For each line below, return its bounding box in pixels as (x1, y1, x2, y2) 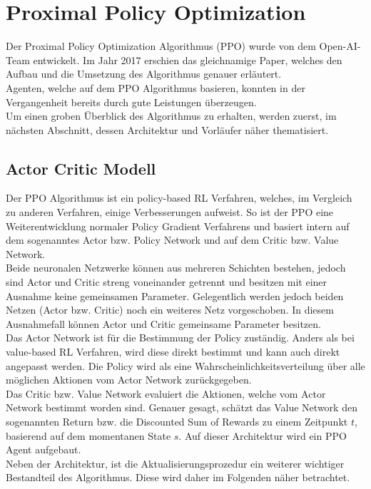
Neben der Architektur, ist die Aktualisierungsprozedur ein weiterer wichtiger (6, 455, 345, 470)
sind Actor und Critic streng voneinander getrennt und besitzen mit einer (6, 274, 327, 289)
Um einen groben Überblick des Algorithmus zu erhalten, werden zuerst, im (6, 108, 337, 123)
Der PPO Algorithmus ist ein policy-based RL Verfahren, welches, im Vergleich (6, 190, 352, 205)
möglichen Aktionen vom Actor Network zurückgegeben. (6, 372, 252, 387)
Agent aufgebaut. (6, 442, 81, 457)
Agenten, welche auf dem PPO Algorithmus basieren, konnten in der (6, 80, 305, 95)
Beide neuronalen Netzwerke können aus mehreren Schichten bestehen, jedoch (6, 260, 346, 275)
